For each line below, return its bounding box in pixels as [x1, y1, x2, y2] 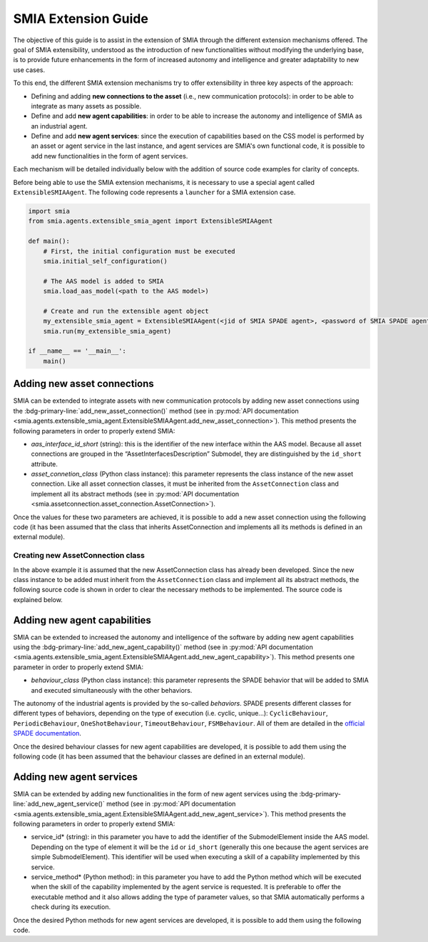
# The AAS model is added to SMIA [43, 277, 164, 285]
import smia [28, 207, 71, 215]
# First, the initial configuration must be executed [43, 247, 235, 255]
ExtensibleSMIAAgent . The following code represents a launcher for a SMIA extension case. [13, 188, 296, 196]
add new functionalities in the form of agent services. [31, 151, 188, 160]
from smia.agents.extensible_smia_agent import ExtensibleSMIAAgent [28, 217, 273, 225]
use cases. [13, 65, 46, 74]
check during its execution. [31, 903, 111, 911]
